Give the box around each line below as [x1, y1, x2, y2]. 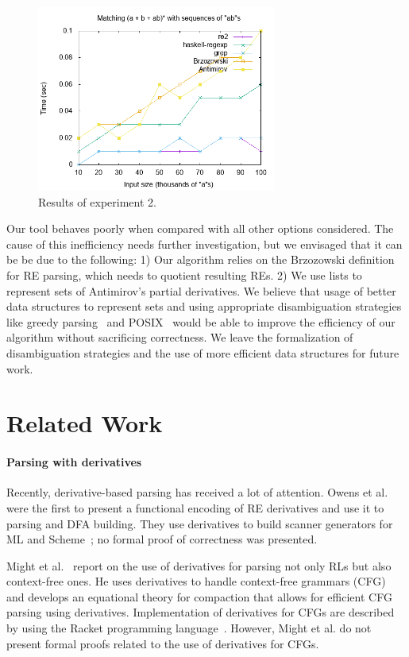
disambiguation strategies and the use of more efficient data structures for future [6, 344, 399, 361]
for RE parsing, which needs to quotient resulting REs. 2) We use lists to [6, 267, 362, 283]
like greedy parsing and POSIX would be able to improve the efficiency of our [6, 313, 395, 330]
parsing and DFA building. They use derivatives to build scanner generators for [6, 515, 393, 531]
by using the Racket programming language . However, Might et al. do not [6, 620, 372, 636]
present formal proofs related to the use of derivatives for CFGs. [6, 635, 319, 651]
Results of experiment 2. [38, 193, 156, 210]
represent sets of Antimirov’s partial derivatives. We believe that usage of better [6, 282, 396, 299]
